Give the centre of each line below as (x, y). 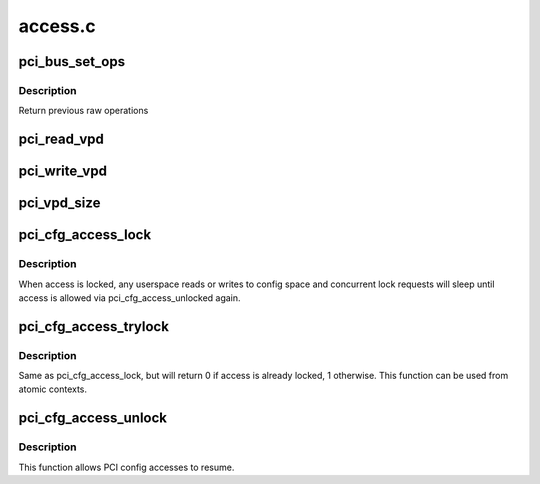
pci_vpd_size (59, 203)
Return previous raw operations (83, 111)
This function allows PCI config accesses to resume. (126, 467)
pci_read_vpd (61, 139)
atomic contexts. (53, 389)
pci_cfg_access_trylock (94, 326)
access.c (57, 26)
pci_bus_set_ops (71, 61)
